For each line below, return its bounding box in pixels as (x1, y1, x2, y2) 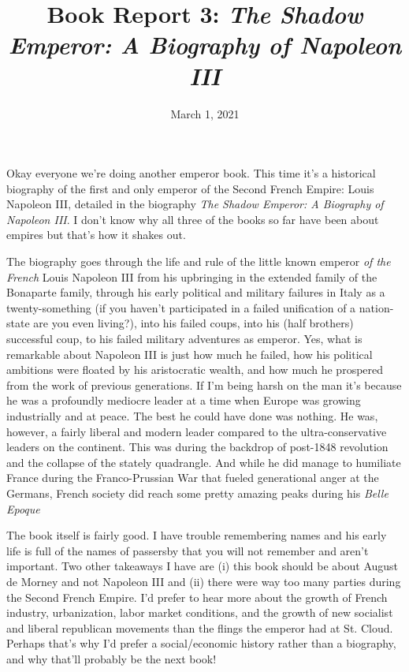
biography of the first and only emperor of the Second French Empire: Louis (6, 180, 374, 196)
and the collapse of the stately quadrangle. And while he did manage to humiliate (6, 454, 401, 470)
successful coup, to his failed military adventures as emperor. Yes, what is (6, 330, 363, 347)
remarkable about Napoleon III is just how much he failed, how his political (6, 345, 373, 362)
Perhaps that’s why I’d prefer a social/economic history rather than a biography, (6, 635, 396, 651)
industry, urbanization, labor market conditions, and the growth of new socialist (6, 604, 393, 621)
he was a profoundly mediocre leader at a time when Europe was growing (6, 392, 361, 409)
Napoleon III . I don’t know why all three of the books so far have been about (6, 211, 379, 227)
